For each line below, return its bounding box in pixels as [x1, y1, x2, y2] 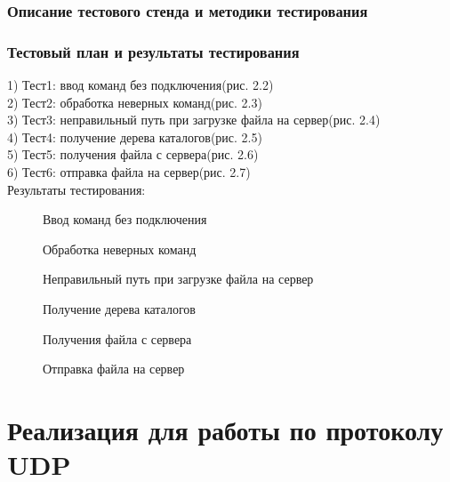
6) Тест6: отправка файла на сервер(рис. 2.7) [7, 163, 251, 181]
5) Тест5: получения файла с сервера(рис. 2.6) [7, 145, 259, 164]
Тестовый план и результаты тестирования [7, 40, 300, 62]
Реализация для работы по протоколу [7, 411, 444, 447]
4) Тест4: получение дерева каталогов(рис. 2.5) [7, 127, 262, 146]
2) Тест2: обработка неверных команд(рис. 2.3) [7, 92, 262, 111]
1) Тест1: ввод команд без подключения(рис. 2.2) [7, 76, 274, 94]
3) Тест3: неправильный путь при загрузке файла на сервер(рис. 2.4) [7, 110, 381, 129]
